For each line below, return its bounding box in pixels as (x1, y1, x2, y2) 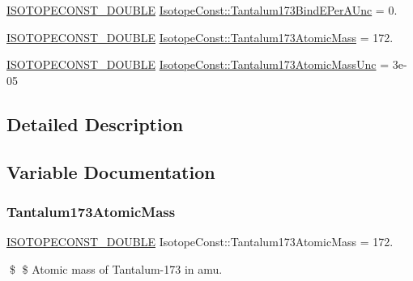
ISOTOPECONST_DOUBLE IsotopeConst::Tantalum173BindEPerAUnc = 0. (6, 2, 398, 18)
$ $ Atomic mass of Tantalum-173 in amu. (9, 260, 223, 277)
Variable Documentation (6, 159, 215, 184)
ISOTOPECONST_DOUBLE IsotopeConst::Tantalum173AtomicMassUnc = (6, 56, 390, 73)
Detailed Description (6, 111, 184, 136)
